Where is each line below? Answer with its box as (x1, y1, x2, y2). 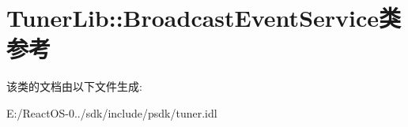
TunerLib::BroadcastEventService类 (6, 2, 402, 34)
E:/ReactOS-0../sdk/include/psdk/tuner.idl (6, 104, 217, 121)
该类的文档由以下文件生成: (6, 78, 142, 95)
